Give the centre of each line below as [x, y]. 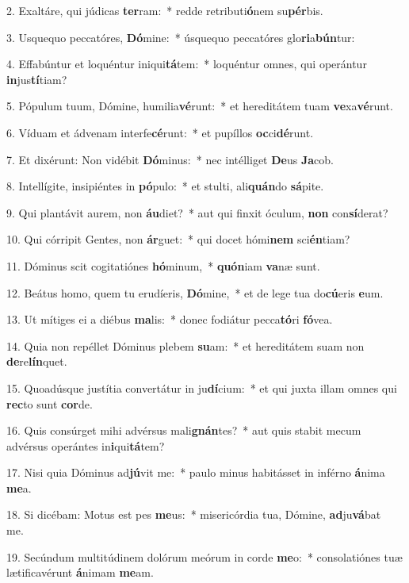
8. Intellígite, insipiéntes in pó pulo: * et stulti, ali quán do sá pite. [165, 186]
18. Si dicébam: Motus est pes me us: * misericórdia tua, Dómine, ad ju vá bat [194, 514]
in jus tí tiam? [37, 79]
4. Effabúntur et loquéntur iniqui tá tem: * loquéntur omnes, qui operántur [187, 64]
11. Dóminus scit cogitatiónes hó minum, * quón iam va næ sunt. [163, 265]
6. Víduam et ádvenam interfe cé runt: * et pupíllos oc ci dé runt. [160, 132]
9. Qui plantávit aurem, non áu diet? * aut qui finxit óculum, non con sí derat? [197, 212]
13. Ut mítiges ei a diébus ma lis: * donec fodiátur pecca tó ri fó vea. [170, 319]
